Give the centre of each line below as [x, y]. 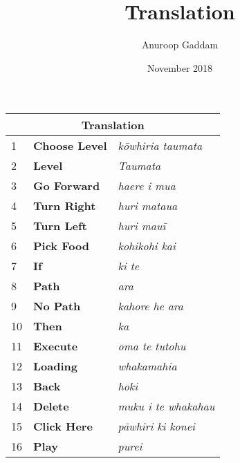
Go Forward [67, 186]
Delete [51, 406]
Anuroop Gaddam [180, 45]
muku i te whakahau [166, 406]
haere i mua [147, 186]
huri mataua [148, 206]
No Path [57, 306]
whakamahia [147, 366]
